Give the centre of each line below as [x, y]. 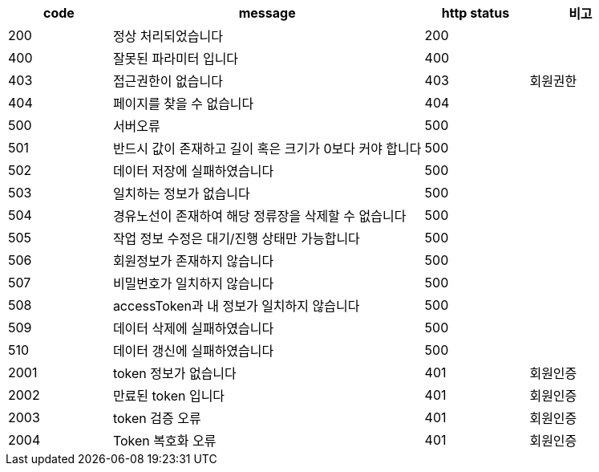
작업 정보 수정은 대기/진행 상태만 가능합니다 [236, 238]
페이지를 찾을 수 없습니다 [183, 104]
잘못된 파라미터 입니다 [176, 59]
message [267, 13]
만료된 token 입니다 [169, 396]
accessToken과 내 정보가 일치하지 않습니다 [236, 306]
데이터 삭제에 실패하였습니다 [193, 328]
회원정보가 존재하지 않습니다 [193, 261]
